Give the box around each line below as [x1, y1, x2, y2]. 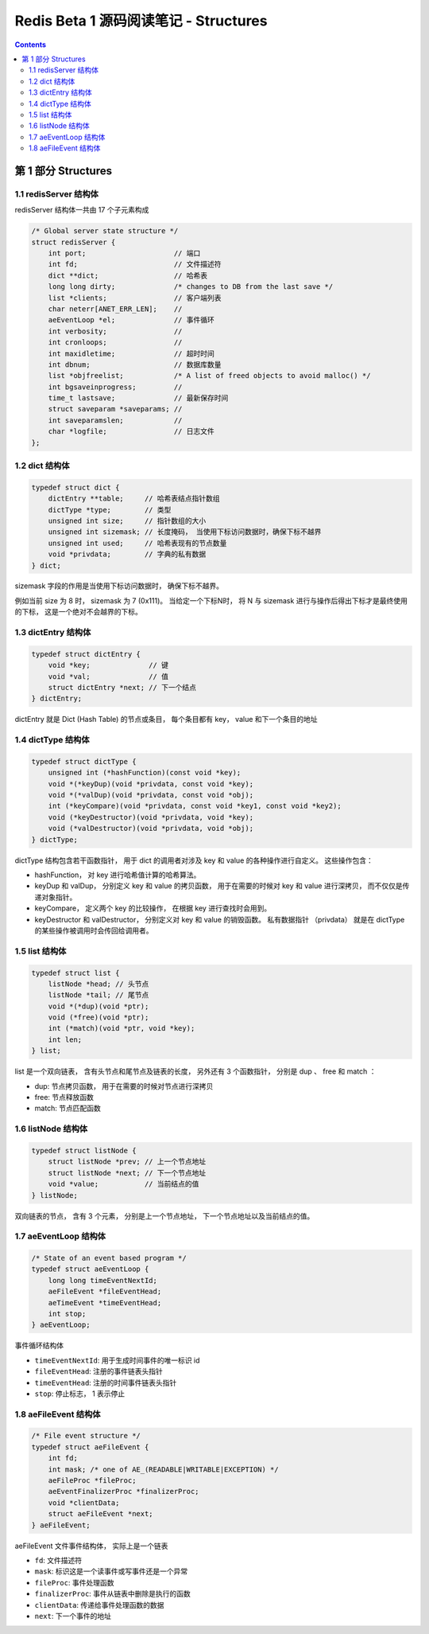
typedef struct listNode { [31, 1146, 137, 1155]
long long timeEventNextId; [48, 1276, 158, 1285]
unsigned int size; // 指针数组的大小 [48, 516, 207, 525]
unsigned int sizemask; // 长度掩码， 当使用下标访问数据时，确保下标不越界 [48, 528, 322, 536]
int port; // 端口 [48, 248, 201, 258]
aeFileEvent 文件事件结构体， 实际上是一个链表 [14, 1541, 168, 1550]
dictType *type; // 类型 [48, 505, 172, 514]
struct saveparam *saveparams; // [48, 404, 183, 414]
